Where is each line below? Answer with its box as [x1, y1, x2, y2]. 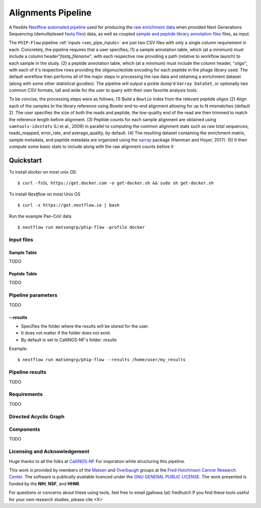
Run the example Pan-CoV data [9, 213, 72, 219]
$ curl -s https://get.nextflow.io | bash [17, 203, 120, 208]
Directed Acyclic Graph [9, 413, 65, 420]
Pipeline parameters [9, 292, 58, 299]
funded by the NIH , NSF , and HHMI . [9, 480, 81, 487]
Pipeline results [9, 369, 46, 376]
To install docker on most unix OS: [9, 169, 77, 175]
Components [9, 426, 41, 433]
